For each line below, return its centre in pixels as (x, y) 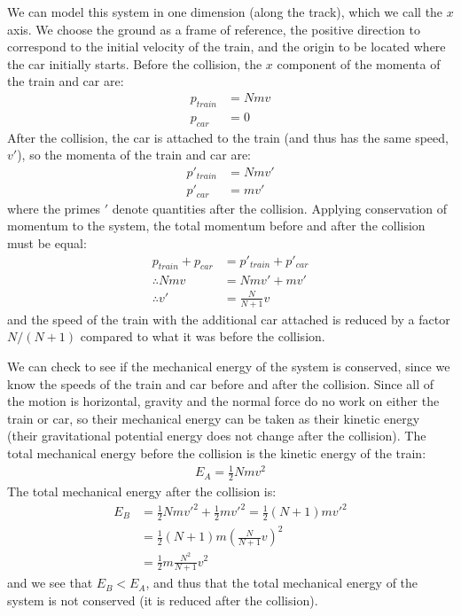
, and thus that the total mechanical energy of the (282, 583)
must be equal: (47, 242)
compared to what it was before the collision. (203, 336)
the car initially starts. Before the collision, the (135, 63)
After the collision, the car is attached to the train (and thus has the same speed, (228, 137)
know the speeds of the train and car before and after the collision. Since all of (221, 383)
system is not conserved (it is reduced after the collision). (163, 600)
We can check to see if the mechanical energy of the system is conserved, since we (229, 366)
